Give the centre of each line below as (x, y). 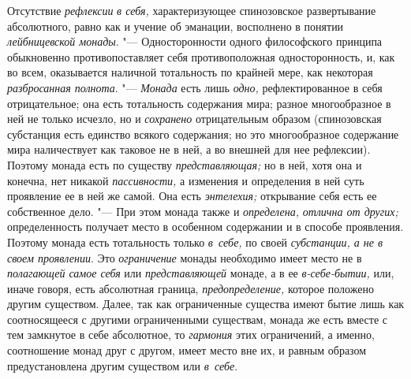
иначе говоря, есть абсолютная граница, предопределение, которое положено (191, 288)
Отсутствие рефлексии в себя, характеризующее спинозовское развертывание (192, 10)
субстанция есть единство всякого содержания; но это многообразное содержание (203, 134)
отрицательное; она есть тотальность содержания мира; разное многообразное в (199, 103)
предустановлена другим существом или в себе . (123, 365)
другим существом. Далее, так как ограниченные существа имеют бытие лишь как (206, 304)
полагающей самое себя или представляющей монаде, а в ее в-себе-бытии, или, (201, 273)
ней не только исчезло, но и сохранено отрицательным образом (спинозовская (194, 119)
